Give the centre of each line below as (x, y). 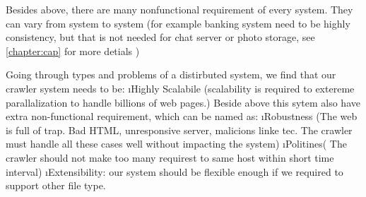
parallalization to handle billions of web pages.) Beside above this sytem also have (183, 102)
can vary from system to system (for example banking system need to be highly (178, 23)
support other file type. (56, 185)
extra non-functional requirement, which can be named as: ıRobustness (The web (182, 116)
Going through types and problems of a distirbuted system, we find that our (171, 74)
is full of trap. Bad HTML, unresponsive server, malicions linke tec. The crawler (179, 130)
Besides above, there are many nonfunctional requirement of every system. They (179, 9)
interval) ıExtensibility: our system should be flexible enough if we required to (175, 171)
